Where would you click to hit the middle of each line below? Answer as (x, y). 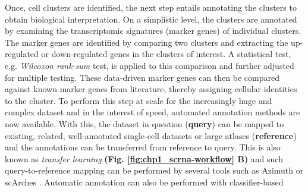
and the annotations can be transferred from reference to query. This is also (143, 147)
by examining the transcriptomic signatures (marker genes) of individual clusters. (153, 31)
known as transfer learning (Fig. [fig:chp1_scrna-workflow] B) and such (144, 158)
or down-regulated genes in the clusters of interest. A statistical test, (166, 54)
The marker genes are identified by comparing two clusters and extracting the (147, 42)
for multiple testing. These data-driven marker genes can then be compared (142, 77)
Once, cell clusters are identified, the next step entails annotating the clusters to (151, 7)
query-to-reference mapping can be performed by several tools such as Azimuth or (154, 170)
